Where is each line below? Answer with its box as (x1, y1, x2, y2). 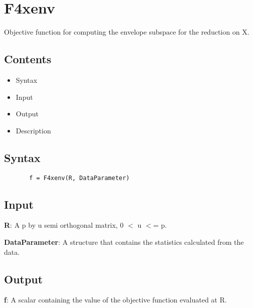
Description (16, 125, 51, 135)
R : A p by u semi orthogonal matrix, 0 (4, 220, 124, 230)
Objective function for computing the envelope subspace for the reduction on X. (4, 27, 249, 37)
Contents (4, 51, 52, 67)
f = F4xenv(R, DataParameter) (29, 174, 130, 182)
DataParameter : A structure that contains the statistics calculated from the (4, 236, 244, 247)
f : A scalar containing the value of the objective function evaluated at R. (4, 294, 227, 305)
